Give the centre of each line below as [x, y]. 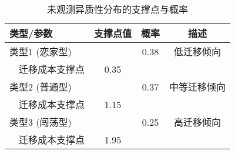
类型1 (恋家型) [41, 51]
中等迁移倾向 [198, 87]
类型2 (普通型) [41, 87]
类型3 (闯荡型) [41, 122]
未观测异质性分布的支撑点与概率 [118, 9]
